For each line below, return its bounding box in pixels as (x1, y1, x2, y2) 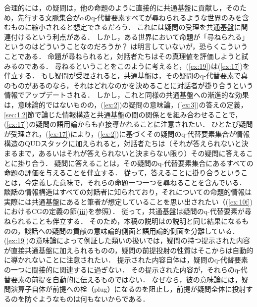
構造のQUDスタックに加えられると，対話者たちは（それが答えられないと (4, 138, 242, 149)
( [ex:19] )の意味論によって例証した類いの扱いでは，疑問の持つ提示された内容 (4, 235, 250, 246)
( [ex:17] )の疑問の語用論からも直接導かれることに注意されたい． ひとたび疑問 (4, 119, 253, 129)
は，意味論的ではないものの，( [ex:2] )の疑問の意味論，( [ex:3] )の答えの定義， (4, 99, 248, 109)
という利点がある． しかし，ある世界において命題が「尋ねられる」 (31, 31, 249, 42)
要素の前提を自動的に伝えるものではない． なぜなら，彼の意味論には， (10, 274, 242, 284)
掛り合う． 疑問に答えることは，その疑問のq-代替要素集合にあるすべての (17, 157, 254, 168)
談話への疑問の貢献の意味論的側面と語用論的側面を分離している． (24, 225, 239, 236)
